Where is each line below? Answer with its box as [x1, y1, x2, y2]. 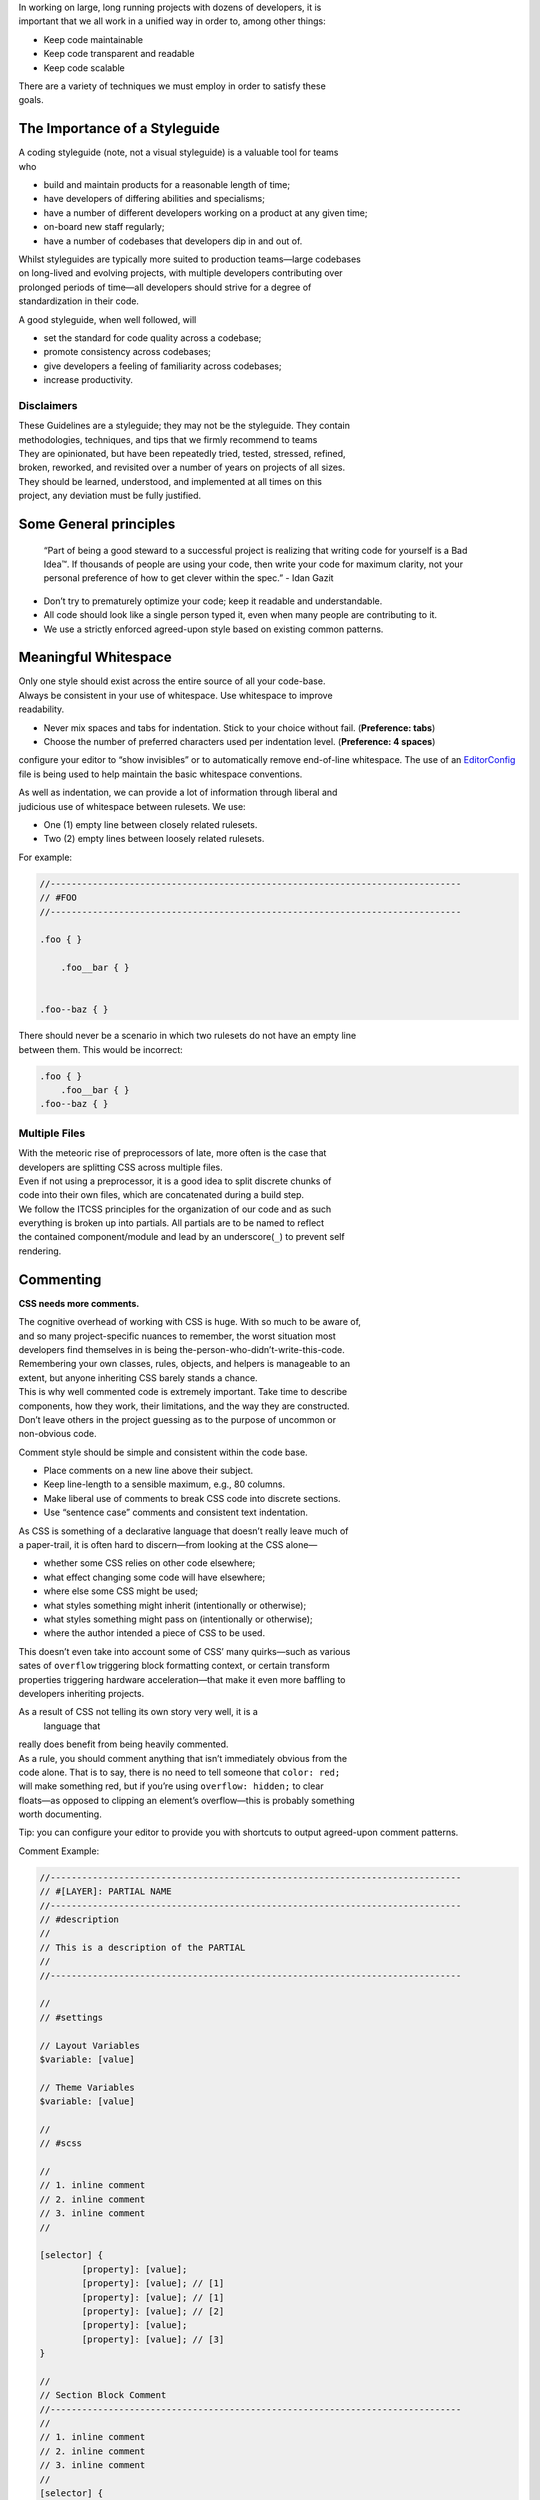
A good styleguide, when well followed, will [18, 313, 197, 325]
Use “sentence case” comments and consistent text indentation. [43, 1506, 309, 1519]
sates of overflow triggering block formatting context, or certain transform [18, 1660, 330, 1672]
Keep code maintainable [43, 33, 144, 45]
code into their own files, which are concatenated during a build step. [18, 1189, 305, 1201]
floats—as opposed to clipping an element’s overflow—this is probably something [18, 1794, 355, 1806]
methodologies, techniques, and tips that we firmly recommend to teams [18, 433, 318, 445]
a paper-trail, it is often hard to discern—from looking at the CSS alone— [18, 1539, 318, 1551]
